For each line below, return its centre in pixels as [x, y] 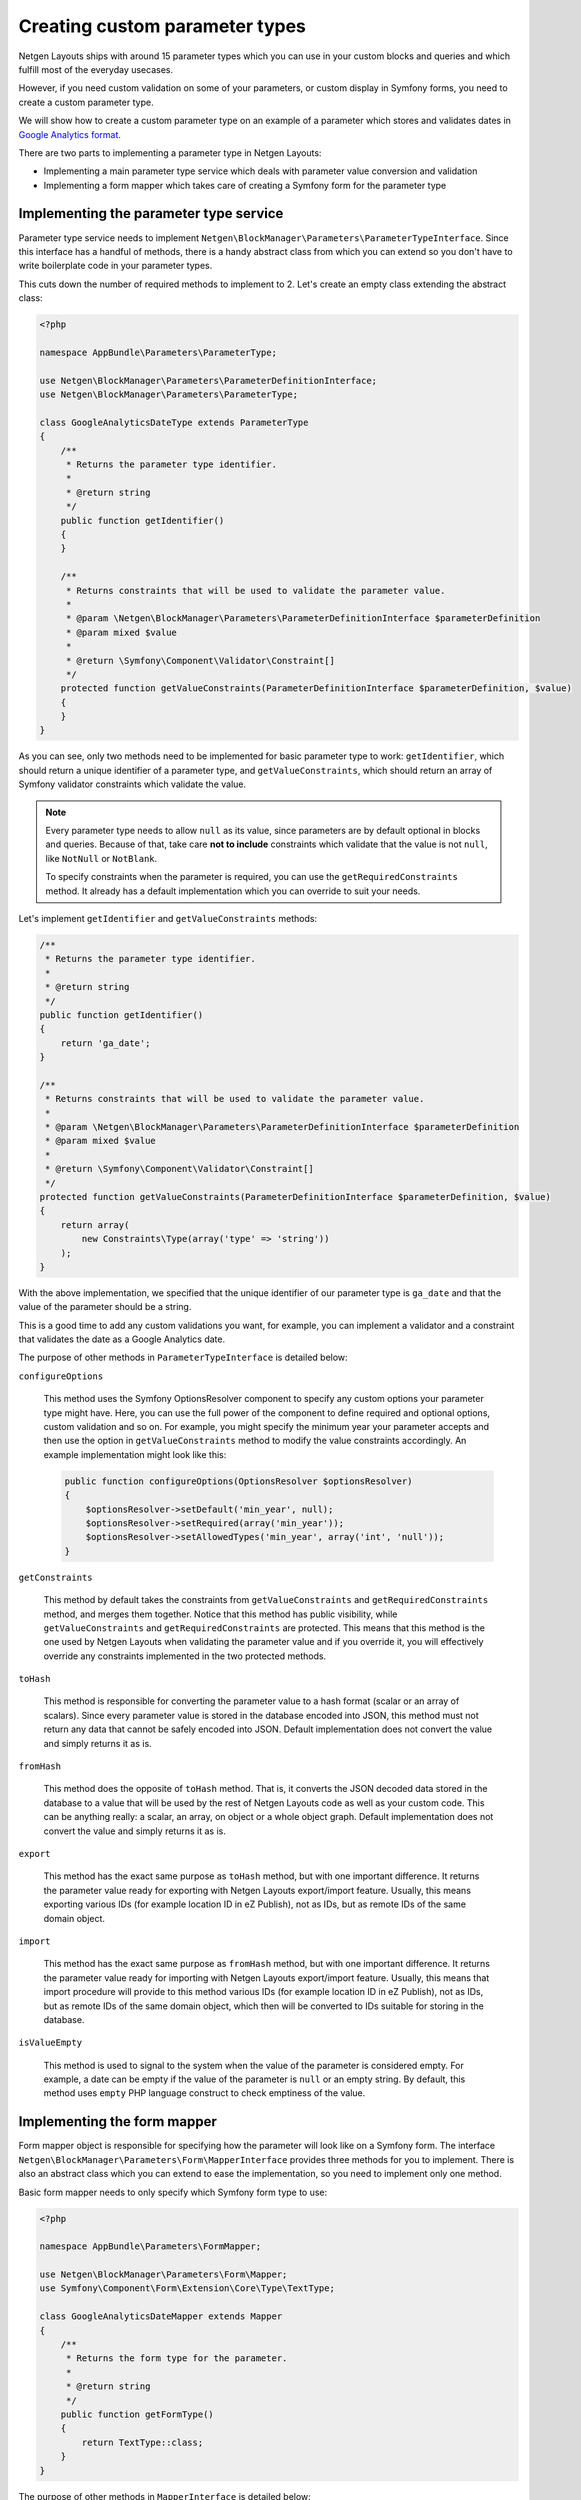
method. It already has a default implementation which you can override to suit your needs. [233, 891]
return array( [95, 1224]
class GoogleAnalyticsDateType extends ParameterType [174, 422]
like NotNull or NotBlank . [101, 858]
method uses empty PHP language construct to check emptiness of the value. [204, 2093]
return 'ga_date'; [105, 1043]
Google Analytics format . [70, 134]
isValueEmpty [50, 2043]
